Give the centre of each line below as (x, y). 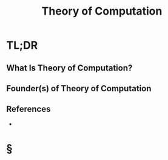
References (29, 109)
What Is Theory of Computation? (69, 68)
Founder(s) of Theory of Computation (79, 89)
